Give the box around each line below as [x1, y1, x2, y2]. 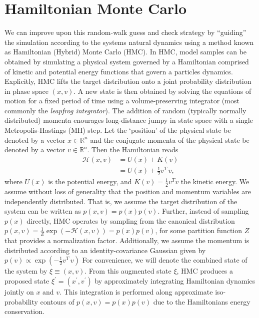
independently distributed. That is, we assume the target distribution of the [4, 196, 237, 206]
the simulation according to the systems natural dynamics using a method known [4, 36, 254, 47]
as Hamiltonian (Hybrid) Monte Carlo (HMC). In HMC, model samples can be [4, 46, 247, 57]
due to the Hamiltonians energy [153, 296, 250, 307]
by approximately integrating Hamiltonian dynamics [94, 276, 255, 286]
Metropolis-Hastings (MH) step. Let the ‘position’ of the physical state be [4, 125, 231, 135]
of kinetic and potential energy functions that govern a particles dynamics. [4, 66, 233, 76]
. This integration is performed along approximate [59, 287, 213, 297]
